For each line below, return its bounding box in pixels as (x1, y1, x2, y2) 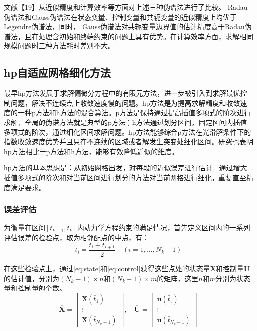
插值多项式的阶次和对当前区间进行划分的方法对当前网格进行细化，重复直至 (4, 172, 246, 182)
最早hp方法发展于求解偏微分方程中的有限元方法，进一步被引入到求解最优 (4, 88, 240, 98)
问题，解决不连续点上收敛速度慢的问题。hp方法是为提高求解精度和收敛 (10, 97, 240, 108)
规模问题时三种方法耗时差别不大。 (4, 41, 115, 51)
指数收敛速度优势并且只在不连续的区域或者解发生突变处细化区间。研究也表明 (4, 136, 253, 147)
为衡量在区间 (4, 222, 45, 233)
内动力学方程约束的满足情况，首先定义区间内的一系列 (77, 222, 250, 233)
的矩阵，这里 (157, 273, 199, 283)
